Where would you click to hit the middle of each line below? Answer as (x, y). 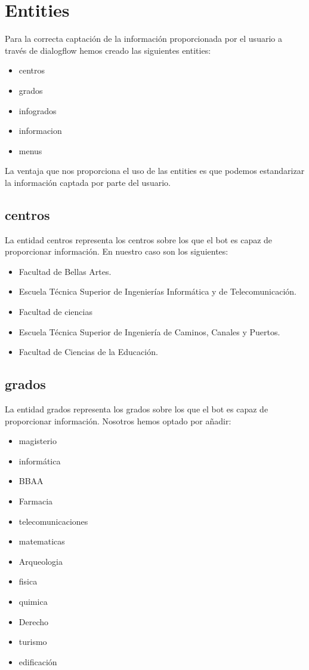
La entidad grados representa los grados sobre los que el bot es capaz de (137, 409)
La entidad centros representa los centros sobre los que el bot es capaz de (139, 239)
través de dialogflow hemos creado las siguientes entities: (108, 50)
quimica (33, 601)
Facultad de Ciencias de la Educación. (88, 352)
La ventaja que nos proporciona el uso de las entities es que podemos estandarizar (155, 171)
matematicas (42, 541)
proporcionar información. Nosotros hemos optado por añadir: (118, 420)
